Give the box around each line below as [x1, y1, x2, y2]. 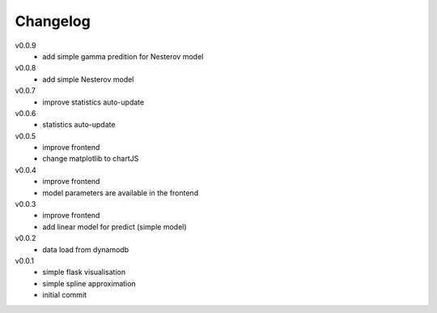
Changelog [15, 12, 91, 30]
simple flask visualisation [42, 268, 126, 277]
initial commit [42, 290, 87, 300]
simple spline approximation [42, 278, 137, 288]
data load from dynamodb [42, 244, 129, 255]
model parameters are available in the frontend [42, 187, 198, 198]
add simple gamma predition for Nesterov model [42, 51, 204, 61]
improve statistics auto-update [42, 97, 145, 107]
